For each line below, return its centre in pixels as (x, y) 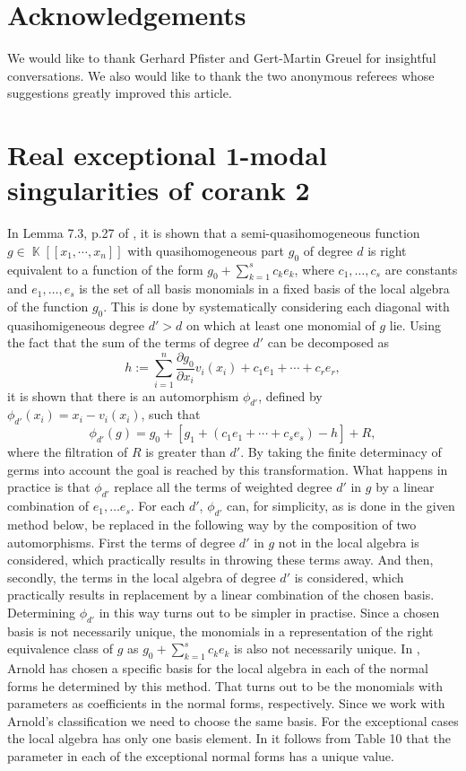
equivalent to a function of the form (105, 269)
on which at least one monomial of (280, 324)
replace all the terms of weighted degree (223, 487)
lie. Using (415, 324)
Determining (42, 612)
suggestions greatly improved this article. (120, 93)
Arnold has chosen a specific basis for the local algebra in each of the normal (218, 668)
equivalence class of (60, 648)
